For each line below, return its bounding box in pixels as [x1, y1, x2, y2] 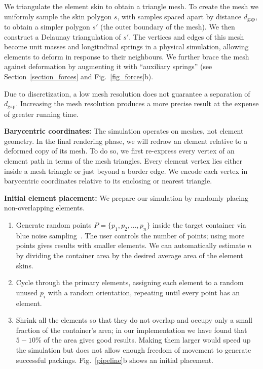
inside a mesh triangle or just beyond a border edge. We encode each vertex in [4, 165, 248, 176]
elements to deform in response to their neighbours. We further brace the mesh [4, 51, 249, 61]
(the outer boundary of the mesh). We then [100, 21, 235, 32]
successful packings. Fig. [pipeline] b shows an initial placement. [16, 354, 213, 365]
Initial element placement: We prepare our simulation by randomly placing [4, 192, 248, 203]
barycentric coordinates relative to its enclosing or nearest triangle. [4, 175, 212, 186]
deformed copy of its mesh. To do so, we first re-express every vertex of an [4, 145, 235, 156]
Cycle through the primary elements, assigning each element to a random [16, 277, 244, 288]
